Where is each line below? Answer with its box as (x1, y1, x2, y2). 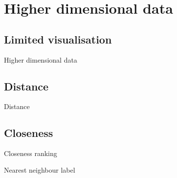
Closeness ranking (4, 148, 57, 158)
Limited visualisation (4, 31, 112, 46)
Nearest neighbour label (4, 164, 75, 175)
